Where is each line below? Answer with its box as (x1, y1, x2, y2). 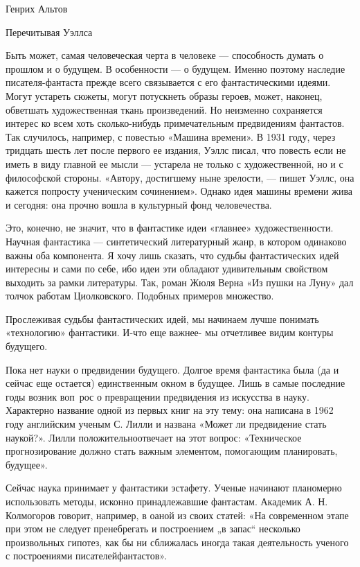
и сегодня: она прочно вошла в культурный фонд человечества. (6, 197, 272, 211)
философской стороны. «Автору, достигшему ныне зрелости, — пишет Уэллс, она (6, 170, 354, 184)
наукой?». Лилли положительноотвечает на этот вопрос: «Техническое (6, 430, 302, 444)
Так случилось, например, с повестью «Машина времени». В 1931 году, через (6, 129, 336, 143)
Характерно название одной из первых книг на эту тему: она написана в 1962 (6, 403, 334, 417)
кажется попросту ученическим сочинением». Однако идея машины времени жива (6, 184, 353, 198)
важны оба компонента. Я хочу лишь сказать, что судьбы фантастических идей (6, 247, 339, 262)
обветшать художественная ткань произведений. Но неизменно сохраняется (6, 102, 323, 116)
